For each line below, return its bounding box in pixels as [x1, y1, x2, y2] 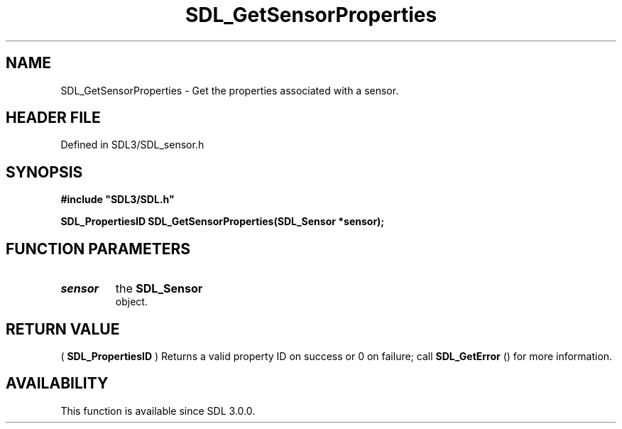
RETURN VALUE [6, 320, 120, 338]
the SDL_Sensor [115, 281, 203, 296]
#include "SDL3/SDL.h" [60, 193, 175, 206]
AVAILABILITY [6, 374, 109, 393]
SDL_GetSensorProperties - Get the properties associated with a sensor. [60, 84, 399, 97]
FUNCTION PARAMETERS [6, 239, 190, 258]
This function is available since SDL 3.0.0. [60, 404, 256, 417]
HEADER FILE [6, 109, 101, 127]
